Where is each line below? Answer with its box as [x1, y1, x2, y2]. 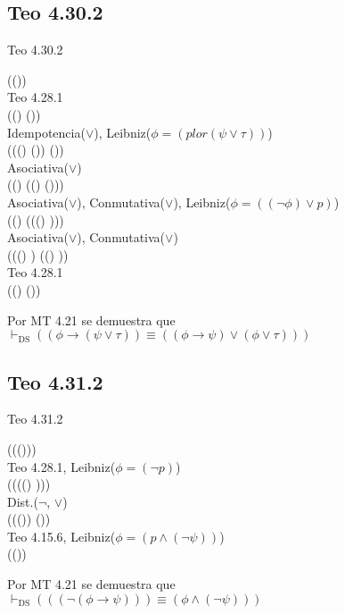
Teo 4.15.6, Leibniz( [7, 526, 116, 545]
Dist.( [7, 492, 38, 510]
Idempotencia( [7, 122, 86, 141]
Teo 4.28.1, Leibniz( [7, 457, 116, 475]
